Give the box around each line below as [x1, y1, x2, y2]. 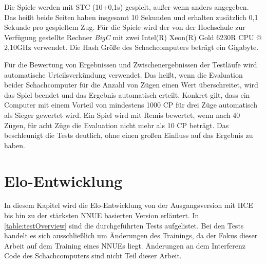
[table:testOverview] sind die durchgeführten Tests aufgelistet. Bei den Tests [4, 220, 244, 231]
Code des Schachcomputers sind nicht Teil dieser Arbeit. [4, 250, 182, 261]
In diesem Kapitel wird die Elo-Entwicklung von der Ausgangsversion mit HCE [4, 200, 253, 210]
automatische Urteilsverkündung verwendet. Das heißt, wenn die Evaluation [4, 69, 243, 80]
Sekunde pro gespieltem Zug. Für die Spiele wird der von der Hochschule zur [4, 22, 245, 32]
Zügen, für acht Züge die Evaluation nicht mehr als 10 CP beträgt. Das [4, 119, 229, 130]
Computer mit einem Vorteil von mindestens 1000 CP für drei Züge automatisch [4, 99, 257, 110]
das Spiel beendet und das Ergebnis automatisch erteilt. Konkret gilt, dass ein [4, 89, 250, 100]
